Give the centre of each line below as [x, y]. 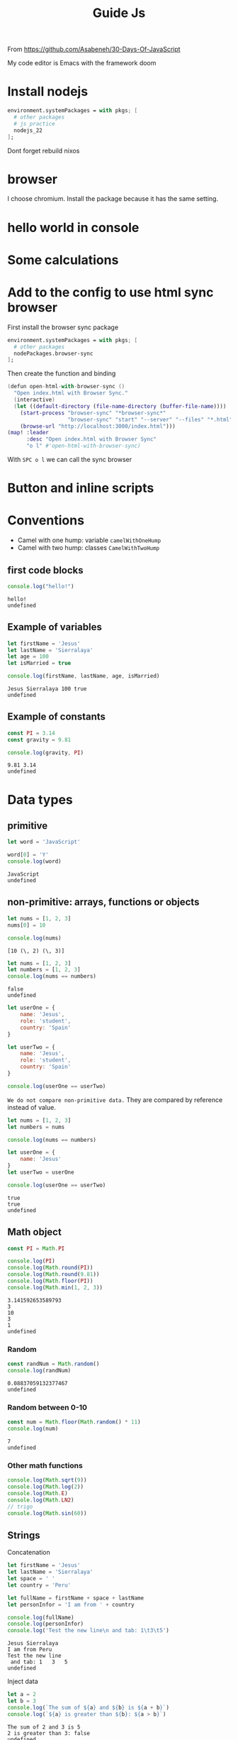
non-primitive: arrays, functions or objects [103, 902]
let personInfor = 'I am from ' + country [71, 1604]
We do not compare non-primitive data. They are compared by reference [115, 1100]
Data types [40, 799]
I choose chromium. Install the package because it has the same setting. [113, 199]
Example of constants [57, 717]
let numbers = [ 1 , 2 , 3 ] [44, 970]
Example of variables [55, 627]
